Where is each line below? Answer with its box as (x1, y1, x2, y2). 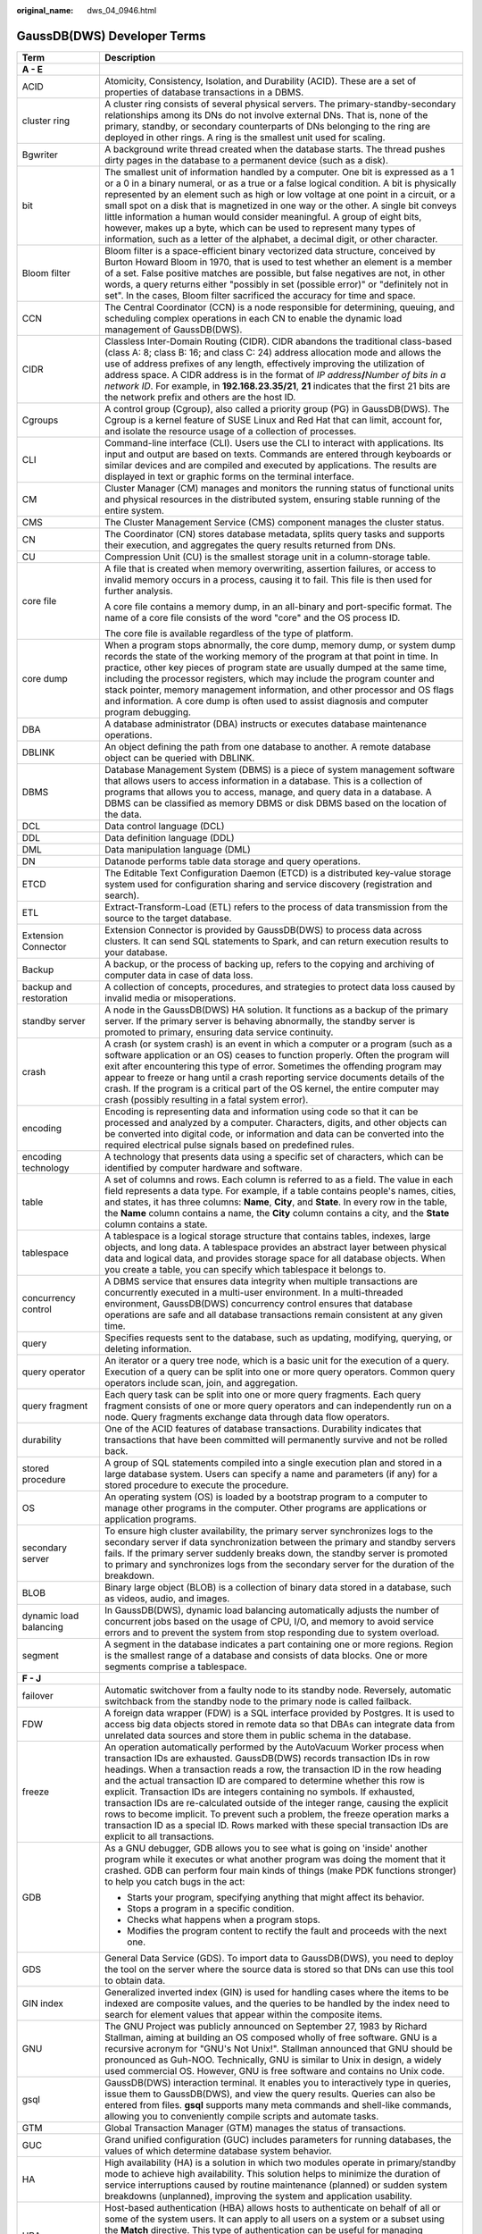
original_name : (16, 5, 74, 15)
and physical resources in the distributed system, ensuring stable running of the (104, 492, 441, 505)
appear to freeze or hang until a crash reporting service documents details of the (104, 1071, 445, 1083)
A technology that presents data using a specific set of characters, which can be (104, 1150, 444, 1163)
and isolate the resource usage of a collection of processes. (104, 424, 357, 437)
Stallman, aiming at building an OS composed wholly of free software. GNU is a (104, 2031, 437, 2044)
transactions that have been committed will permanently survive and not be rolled (104, 1433, 448, 1446)
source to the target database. (104, 911, 232, 924)
